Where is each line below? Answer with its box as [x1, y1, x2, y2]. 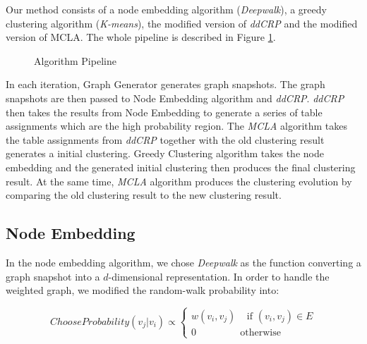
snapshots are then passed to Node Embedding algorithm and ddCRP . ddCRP [6, 90, 344, 105]
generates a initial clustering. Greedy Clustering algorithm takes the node [6, 146, 324, 161]
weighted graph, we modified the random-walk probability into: [6, 283, 279, 297]
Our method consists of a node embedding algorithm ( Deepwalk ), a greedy [6, 2, 327, 16]
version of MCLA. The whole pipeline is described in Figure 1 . [6, 30, 276, 44]
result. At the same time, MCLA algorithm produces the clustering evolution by [6, 173, 352, 188]
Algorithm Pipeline [34, 53, 116, 68]
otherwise [240, 328, 281, 338]
